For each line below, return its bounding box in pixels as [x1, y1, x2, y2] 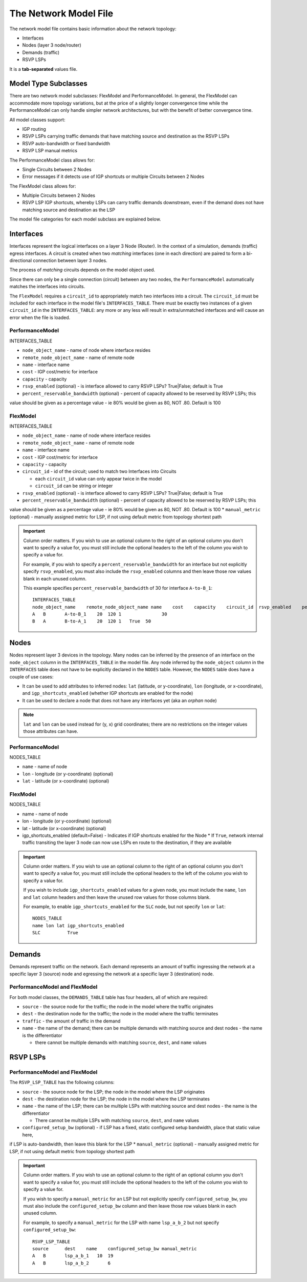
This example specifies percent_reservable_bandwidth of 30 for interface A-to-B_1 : [23, 585, 212, 591]
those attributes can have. [23, 728, 79, 734]
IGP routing [22, 126, 46, 132]
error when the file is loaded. [9, 314, 71, 320]
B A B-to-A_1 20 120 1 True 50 [32, 618, 151, 624]
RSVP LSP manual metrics [22, 148, 78, 154]
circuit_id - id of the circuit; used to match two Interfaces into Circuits [22, 468, 177, 474]
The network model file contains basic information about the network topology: [9, 26, 177, 32]
